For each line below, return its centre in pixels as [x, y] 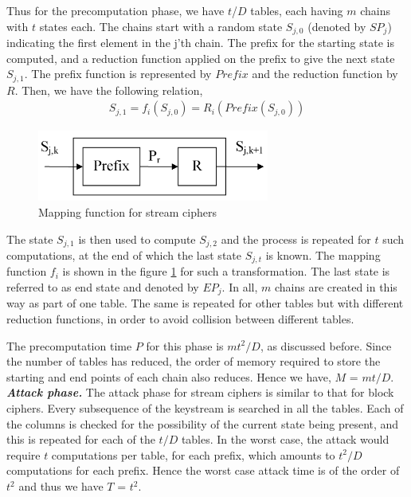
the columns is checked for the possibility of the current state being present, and [203, 423]
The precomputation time [69, 345]
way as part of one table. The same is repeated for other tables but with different [205, 303]
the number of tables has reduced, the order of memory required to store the [194, 361]
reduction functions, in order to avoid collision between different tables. [180, 319]
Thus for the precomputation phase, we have [115, 10]
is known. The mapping [323, 254]
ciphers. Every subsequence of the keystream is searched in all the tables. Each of [205, 408]
